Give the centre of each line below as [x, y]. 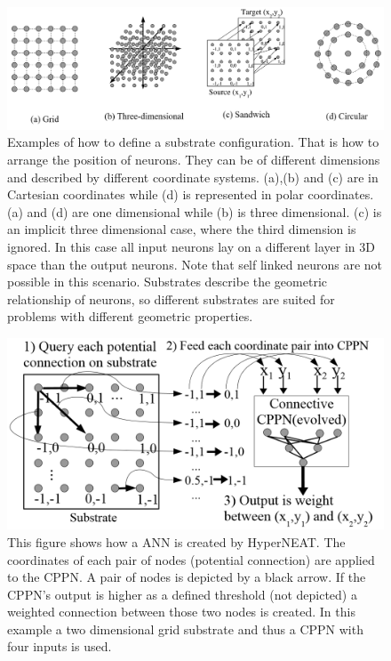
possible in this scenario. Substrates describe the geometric [168, 282]
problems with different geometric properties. [130, 316]
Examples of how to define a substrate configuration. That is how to [193, 142]
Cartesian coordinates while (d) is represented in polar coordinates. [191, 194]
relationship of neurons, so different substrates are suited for [171, 298]
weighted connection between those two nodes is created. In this [181, 612]
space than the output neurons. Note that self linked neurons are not [195, 264]
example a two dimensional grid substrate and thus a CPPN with [185, 629]
